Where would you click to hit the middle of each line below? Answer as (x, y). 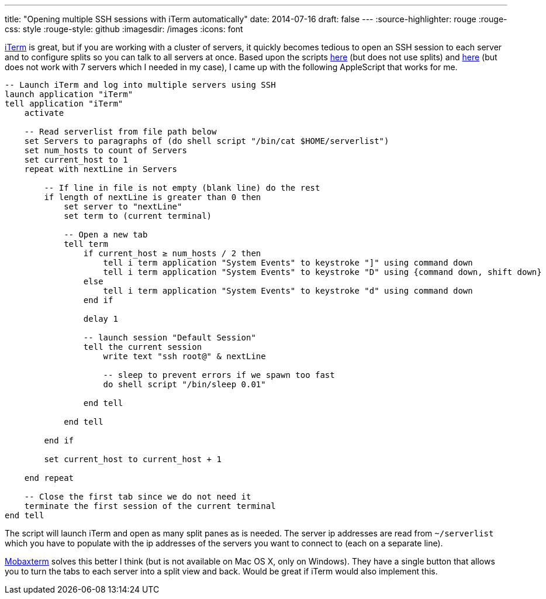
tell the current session (143, 347)
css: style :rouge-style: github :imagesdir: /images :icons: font (124, 29)
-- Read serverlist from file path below (120, 132)
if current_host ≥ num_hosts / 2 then (172, 253)
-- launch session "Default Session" (170, 338)
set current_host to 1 (76, 160)
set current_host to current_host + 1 (133, 459)
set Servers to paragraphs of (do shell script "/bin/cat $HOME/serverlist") (207, 141)
